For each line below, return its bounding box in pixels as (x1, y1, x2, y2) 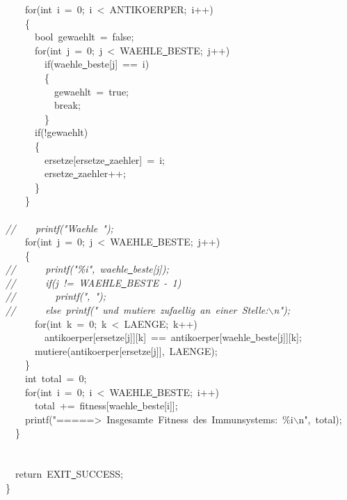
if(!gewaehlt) (34, 125, 88, 139)
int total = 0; (24, 371, 87, 386)
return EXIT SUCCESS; (15, 467, 123, 481)
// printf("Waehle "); (6, 220, 113, 235)
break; (54, 98, 81, 112)
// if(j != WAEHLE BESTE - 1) (6, 275, 181, 289)
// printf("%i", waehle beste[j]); (6, 262, 169, 276)
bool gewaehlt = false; (34, 29, 134, 44)
